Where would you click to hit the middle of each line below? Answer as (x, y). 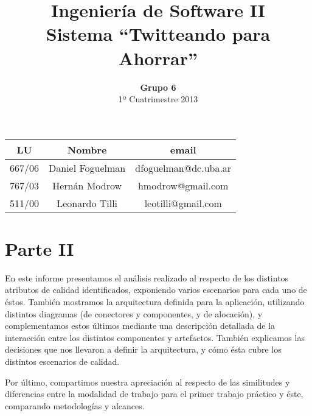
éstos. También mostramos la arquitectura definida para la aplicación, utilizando (155, 301)
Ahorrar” (158, 58)
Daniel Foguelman (87, 167)
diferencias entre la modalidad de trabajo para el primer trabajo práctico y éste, (154, 394)
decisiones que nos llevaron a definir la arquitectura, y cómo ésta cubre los (143, 349)
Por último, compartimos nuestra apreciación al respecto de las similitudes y (147, 382)
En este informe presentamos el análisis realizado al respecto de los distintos (147, 277)
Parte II (40, 248)
